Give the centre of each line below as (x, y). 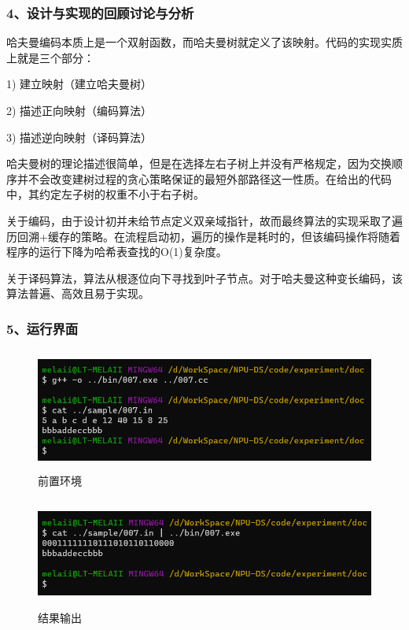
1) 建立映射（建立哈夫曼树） (79, 84)
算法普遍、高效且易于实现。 (78, 293)
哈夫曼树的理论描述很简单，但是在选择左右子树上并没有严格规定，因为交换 (199, 163)
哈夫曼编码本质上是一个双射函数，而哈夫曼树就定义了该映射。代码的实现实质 (204, 42)
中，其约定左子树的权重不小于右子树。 (105, 194)
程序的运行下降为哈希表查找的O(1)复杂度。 (117, 252)
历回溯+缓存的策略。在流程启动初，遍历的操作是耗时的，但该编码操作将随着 (203, 236)
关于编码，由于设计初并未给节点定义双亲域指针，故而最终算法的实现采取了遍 (204, 220)
